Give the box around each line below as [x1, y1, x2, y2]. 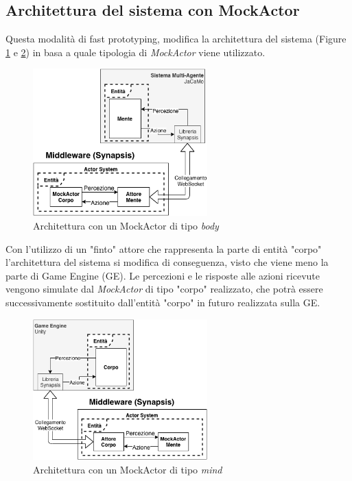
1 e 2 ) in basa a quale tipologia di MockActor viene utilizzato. [5, 45, 266, 59]
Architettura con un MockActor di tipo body [33, 219, 219, 233]
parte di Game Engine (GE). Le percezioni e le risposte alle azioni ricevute [5, 268, 320, 282]
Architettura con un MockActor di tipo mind [33, 463, 222, 476]
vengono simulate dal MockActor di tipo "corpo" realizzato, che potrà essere [5, 282, 323, 296]
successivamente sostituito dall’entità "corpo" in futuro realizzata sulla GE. [5, 295, 320, 309]
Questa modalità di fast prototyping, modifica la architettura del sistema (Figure [5, 32, 347, 46]
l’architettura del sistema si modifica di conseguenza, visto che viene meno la [5, 255, 329, 269]
